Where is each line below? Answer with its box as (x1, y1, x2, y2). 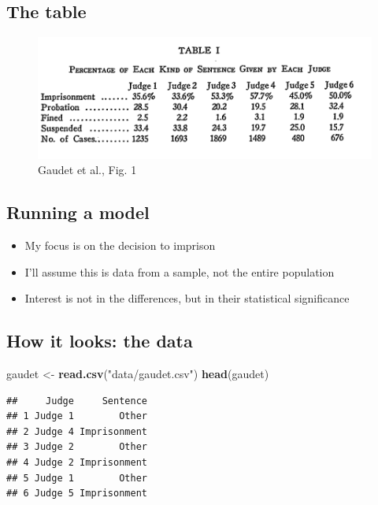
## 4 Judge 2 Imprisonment (6, 456, 147, 468)
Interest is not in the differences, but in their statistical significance (24, 290, 350, 306)
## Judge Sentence (6, 395, 147, 407)
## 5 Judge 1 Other (6, 472, 147, 484)
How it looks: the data (6, 329, 193, 353)
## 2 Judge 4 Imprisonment (6, 425, 147, 437)
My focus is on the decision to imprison (24, 237, 216, 254)
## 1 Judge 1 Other (6, 410, 147, 422)
